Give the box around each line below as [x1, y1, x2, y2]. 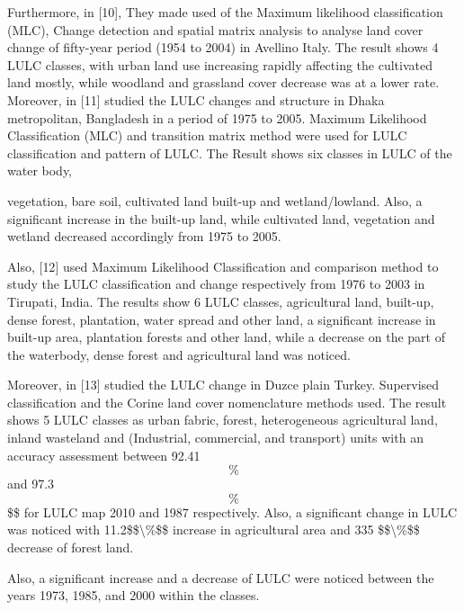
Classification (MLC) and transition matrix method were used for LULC [7, 126, 407, 145]
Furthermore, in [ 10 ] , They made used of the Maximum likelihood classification [7, 3, 443, 21]
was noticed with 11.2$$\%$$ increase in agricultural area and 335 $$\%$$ [7, 520, 420, 539]
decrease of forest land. [7, 538, 134, 557]
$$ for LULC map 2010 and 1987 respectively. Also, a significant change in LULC [7, 502, 458, 521]
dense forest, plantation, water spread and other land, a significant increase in [7, 309, 436, 328]
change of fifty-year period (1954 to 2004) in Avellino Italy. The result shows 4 [7, 38, 439, 57]
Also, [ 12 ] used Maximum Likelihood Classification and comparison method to [7, 256, 439, 275]
